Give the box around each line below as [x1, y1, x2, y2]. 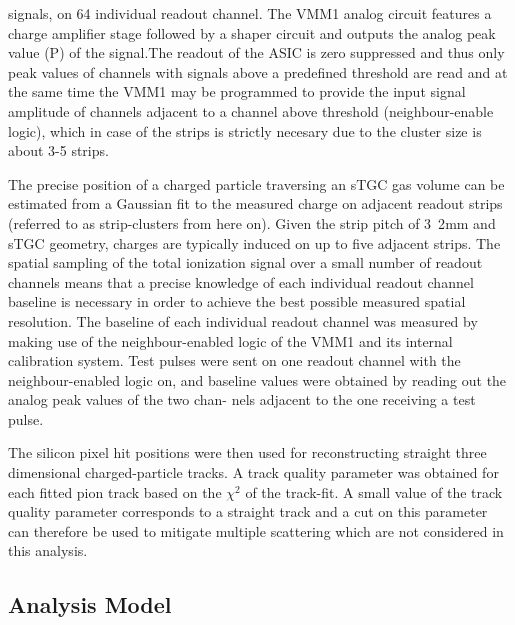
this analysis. [8, 540, 88, 561]
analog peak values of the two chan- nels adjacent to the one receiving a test [8, 389, 476, 410]
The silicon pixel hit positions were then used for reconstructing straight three [8, 442, 487, 463]
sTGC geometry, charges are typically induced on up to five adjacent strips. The [8, 232, 501, 253]
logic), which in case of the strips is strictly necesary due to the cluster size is [8, 120, 482, 141]
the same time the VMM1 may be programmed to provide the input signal [8, 81, 466, 102]
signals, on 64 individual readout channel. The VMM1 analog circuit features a [8, 3, 492, 23]
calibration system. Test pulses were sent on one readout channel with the [8, 350, 461, 371]
